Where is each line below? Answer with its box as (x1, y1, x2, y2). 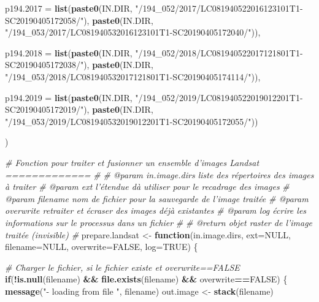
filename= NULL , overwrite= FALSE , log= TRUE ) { (5, 240, 198, 253)
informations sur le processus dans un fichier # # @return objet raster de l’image (5, 216, 313, 228)
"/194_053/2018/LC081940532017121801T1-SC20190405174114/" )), (5, 70, 261, 83)
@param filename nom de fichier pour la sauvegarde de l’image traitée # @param (5, 192, 309, 205)
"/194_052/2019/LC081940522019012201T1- (135, 91, 303, 104)
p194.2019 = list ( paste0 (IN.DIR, (5, 91, 133, 104)
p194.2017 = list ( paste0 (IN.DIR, (5, 2, 133, 14)
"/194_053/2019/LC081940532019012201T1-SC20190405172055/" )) (5, 115, 258, 127)
